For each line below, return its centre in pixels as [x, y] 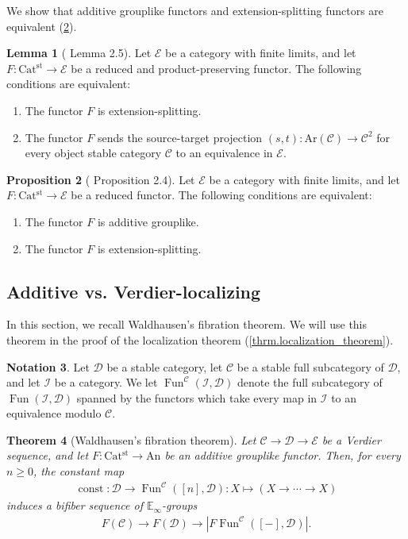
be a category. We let [106, 382]
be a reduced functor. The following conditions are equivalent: [221, 195]
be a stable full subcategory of [310, 366]
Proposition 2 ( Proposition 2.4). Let [101, 179]
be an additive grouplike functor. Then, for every [283, 455]
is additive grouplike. [148, 221]
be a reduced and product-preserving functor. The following [216, 68]
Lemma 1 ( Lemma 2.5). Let [79, 53]
